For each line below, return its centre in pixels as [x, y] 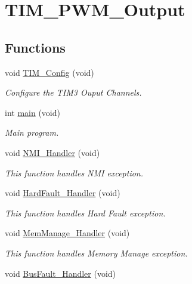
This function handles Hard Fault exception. [85, 213]
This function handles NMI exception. [74, 172]
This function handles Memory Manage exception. [96, 253]
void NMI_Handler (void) [52, 152]
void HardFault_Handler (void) [63, 193]
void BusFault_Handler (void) [61, 273]
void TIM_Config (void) [49, 72]
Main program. [32, 132]
